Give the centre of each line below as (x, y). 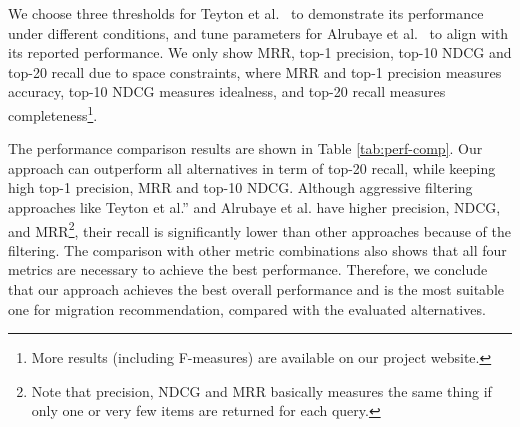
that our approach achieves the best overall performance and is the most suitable (256, 289)
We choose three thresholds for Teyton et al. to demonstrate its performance (246, 13)
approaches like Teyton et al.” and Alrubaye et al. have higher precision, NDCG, (254, 207)
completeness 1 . (53, 113)
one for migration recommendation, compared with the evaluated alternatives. (247, 308)
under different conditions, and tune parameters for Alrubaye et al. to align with (258, 32)
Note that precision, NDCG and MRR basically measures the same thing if (261, 390)
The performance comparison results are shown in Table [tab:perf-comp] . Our (245, 148)
